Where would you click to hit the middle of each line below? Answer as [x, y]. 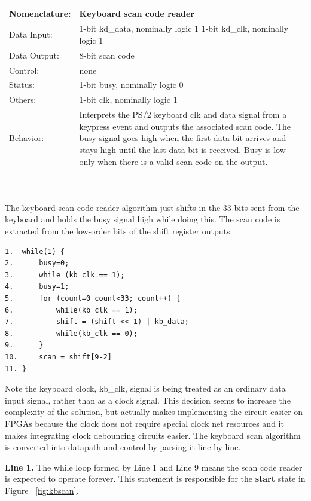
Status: [22, 85]
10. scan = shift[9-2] [58, 357]
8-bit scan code [107, 55]
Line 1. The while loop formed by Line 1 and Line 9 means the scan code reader [154, 467]
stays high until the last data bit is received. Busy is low [182, 149]
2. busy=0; [37, 263]
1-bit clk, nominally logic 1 [128, 100]
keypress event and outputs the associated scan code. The [185, 126]
